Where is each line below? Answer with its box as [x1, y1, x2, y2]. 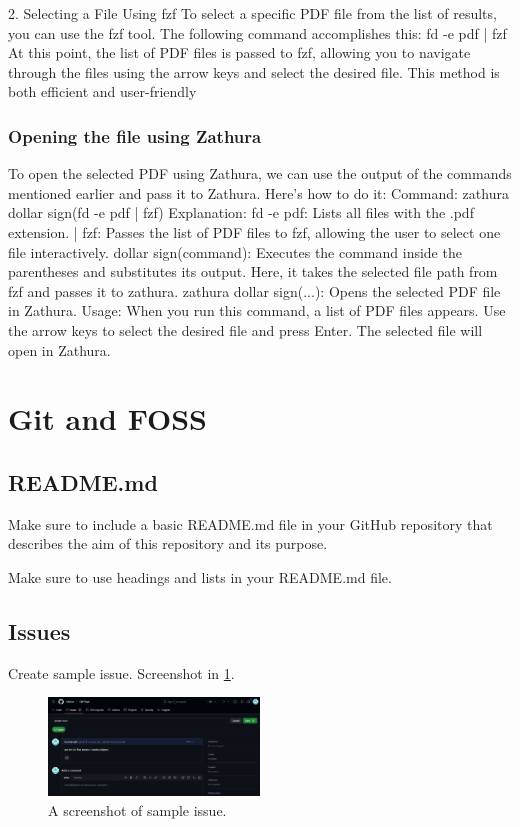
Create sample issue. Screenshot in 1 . [8, 662, 235, 683]
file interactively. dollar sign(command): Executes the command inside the [8, 241, 462, 262]
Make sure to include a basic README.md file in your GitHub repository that [8, 513, 493, 534]
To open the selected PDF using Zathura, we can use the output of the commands [8, 163, 512, 184]
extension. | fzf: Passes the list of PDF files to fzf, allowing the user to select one [8, 221, 501, 242]
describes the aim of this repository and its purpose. [8, 533, 328, 554]
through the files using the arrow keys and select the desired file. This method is [8, 61, 500, 82]
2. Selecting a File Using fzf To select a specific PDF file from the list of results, [8, 3, 497, 23]
